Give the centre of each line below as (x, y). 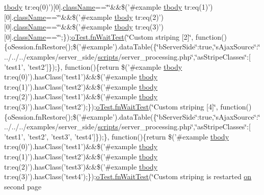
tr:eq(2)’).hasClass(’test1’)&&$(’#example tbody (81, 96)
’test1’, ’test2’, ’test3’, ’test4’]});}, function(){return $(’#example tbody (117, 136)
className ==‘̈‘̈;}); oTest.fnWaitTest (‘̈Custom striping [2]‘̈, (103, 36)
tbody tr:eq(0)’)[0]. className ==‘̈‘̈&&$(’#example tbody (93, 7)
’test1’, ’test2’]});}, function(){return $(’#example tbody (93, 66)
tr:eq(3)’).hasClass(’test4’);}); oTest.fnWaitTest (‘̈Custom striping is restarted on (128, 176)
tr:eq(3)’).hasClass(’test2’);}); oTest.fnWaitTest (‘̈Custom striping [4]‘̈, (111, 106)
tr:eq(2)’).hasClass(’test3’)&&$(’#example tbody (81, 166)
